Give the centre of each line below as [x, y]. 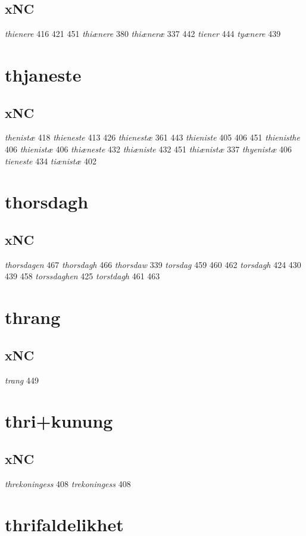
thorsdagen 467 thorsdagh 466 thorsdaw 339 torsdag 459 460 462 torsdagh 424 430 [153, 264]
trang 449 [22, 380]
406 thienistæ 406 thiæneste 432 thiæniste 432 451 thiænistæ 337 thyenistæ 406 [149, 149]
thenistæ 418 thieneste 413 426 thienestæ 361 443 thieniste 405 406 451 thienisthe [152, 137]
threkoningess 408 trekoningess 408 [68, 483]
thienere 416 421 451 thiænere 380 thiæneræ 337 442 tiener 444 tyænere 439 [143, 34]
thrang [33, 317]
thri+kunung [59, 421]
